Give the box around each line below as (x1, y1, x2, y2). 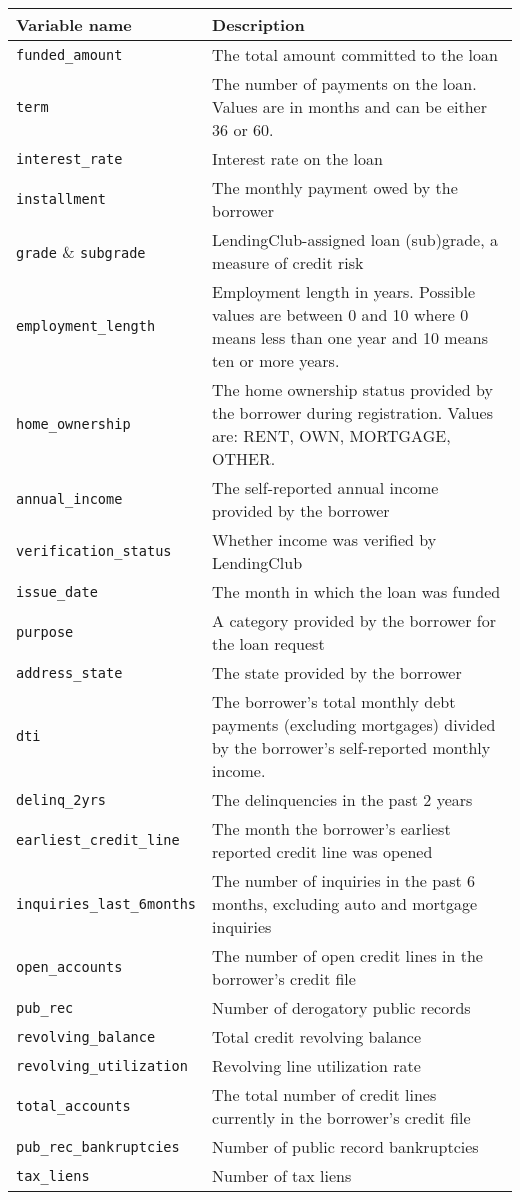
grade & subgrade (16, 239, 146, 263)
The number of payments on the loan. (212, 72, 477, 95)
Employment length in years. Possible (212, 280, 476, 303)
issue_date (16, 583, 98, 600)
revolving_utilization (16, 1057, 188, 1074)
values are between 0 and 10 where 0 (212, 303, 469, 326)
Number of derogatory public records (212, 996, 471, 1019)
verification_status (16, 543, 172, 559)
